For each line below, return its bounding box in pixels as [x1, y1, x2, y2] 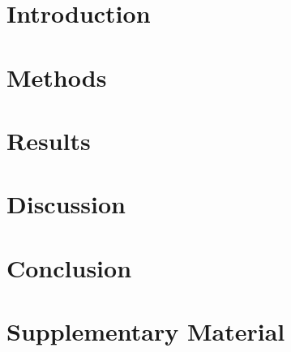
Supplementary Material [6, 315, 285, 348]
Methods [6, 60, 107, 93]
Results [6, 123, 91, 157]
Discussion [6, 187, 126, 221]
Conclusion [6, 251, 132, 284]
